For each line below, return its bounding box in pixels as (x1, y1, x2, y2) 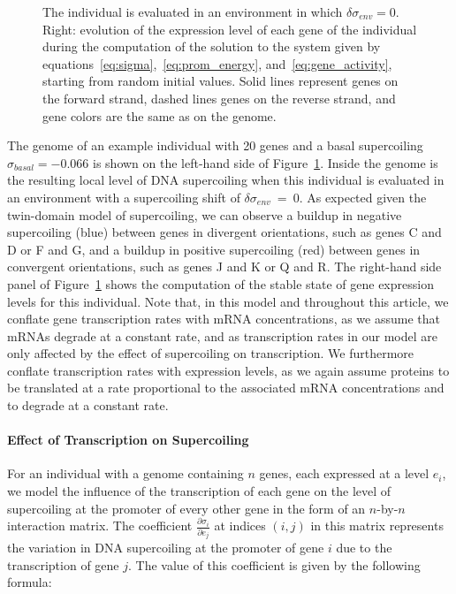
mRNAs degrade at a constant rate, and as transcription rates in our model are (7, 326, 437, 345)
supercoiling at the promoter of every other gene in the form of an (7, 499, 366, 517)
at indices (214, 516, 266, 535)
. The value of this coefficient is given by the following (128, 555, 421, 574)
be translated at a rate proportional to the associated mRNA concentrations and (7, 378, 445, 397)
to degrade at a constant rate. (7, 396, 169, 415)
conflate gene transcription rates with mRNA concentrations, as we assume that (7, 309, 440, 328)
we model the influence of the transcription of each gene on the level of (7, 482, 391, 500)
